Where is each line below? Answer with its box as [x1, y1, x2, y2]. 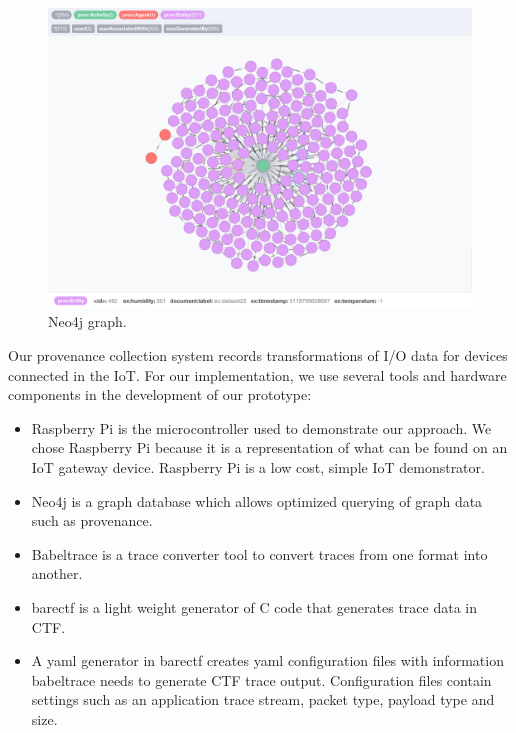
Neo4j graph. [48, 311, 127, 332]
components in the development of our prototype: [8, 384, 312, 405]
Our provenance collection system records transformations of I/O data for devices [8, 344, 508, 365]
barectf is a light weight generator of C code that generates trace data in [31, 596, 477, 617]
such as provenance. [31, 510, 153, 531]
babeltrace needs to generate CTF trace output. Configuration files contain [31, 669, 492, 690]
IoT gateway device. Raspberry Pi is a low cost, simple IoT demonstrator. [31, 456, 485, 477]
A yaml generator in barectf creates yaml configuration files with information [31, 650, 504, 671]
